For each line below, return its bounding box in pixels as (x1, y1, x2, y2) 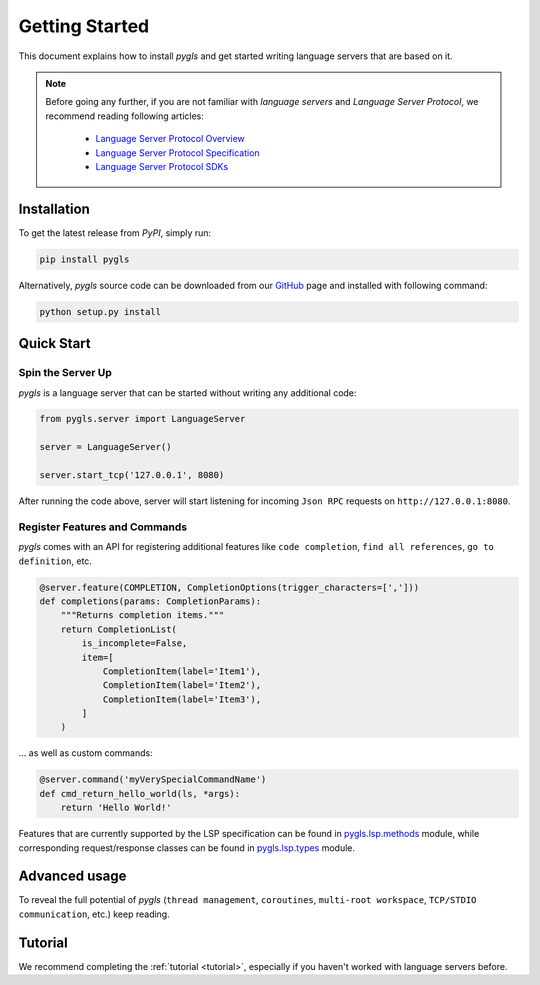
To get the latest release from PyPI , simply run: (18, 226, 212, 239)
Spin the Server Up (18, 366, 112, 380)
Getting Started (18, 15, 150, 37)
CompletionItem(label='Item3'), (102, 693, 262, 705)
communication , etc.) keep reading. (18, 908, 170, 920)
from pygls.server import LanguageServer (39, 413, 246, 425)
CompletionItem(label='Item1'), (102, 665, 262, 677)
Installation (18, 200, 90, 217)
